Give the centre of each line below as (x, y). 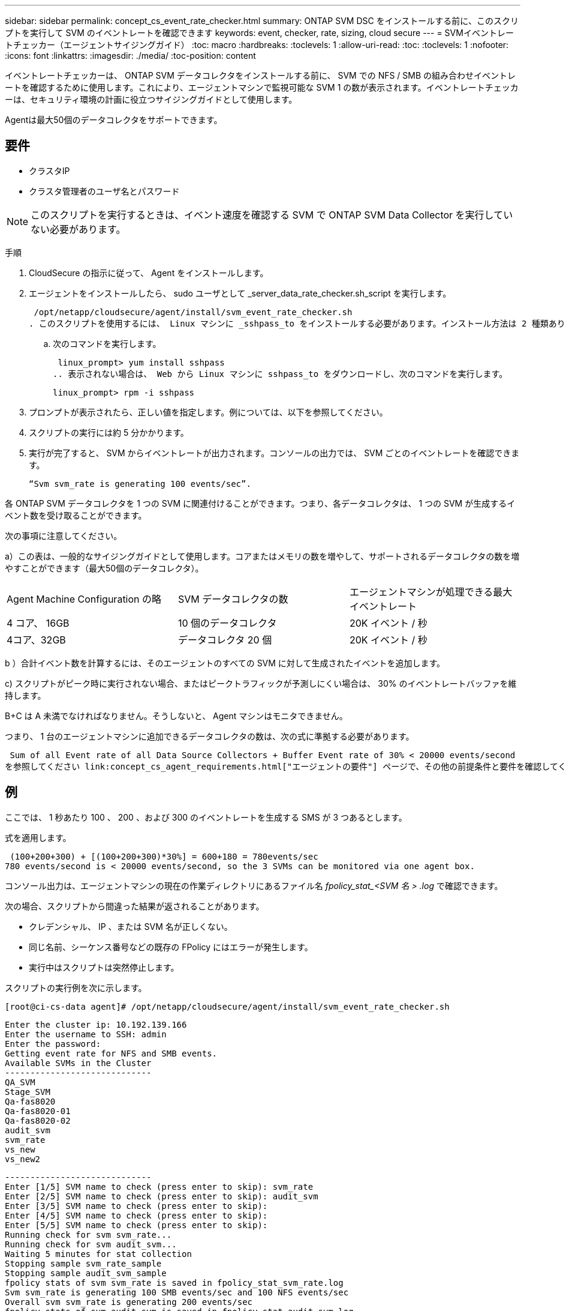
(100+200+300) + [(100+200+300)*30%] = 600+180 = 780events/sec (164, 856)
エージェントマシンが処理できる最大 (431, 592)
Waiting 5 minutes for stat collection (98, 1254)
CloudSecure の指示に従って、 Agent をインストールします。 (149, 273)
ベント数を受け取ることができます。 (76, 515)
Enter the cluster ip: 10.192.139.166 (96, 1024)
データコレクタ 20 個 (225, 640)
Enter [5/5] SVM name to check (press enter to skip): (136, 1225)
